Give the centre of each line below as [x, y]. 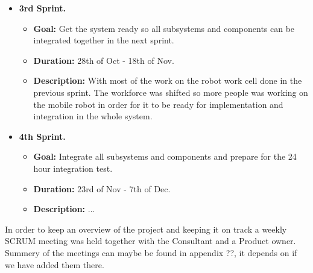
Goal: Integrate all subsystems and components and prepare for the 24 [165, 156]
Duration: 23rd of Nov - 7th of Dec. [102, 188]
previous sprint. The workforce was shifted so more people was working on [171, 92]
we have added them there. [55, 264]
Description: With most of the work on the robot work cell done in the [168, 80]
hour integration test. [73, 168]
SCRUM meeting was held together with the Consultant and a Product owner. [150, 241]
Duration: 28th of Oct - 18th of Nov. [104, 60]
